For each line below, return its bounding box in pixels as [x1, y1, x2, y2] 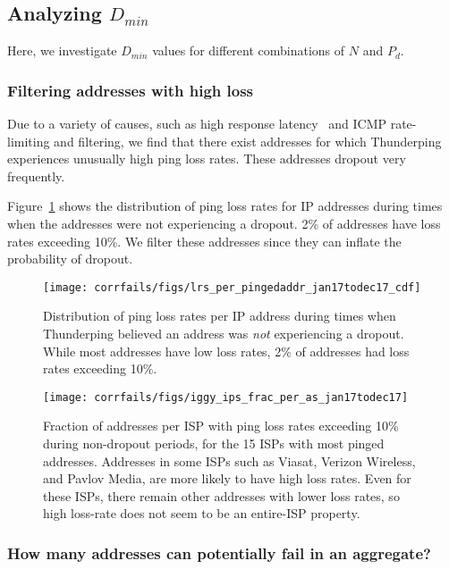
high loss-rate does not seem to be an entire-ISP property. [43, 504, 360, 523]
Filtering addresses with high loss [7, 79, 254, 101]
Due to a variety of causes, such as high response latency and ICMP [7, 114, 387, 133]
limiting [7, 131, 50, 150]
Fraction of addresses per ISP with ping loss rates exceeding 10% [43, 416, 399, 435]
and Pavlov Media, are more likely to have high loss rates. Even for [43, 469, 411, 488]
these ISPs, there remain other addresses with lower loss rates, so [43, 486, 400, 505]
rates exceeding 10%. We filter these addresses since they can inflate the [7, 231, 402, 250]
